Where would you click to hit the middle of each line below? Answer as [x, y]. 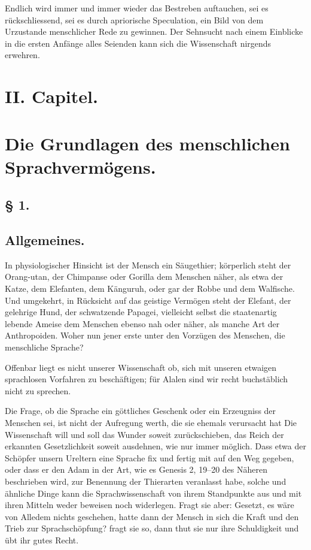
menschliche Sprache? [44, 347]
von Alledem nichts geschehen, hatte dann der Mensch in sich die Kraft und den [152, 516]
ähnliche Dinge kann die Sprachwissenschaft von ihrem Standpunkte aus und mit [153, 493]
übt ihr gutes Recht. [42, 540]
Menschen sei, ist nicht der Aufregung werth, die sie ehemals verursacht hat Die [151, 423]
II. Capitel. [51, 96]
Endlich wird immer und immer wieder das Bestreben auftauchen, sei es [137, 8]
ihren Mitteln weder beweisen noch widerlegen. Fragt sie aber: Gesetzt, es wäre [150, 505]
